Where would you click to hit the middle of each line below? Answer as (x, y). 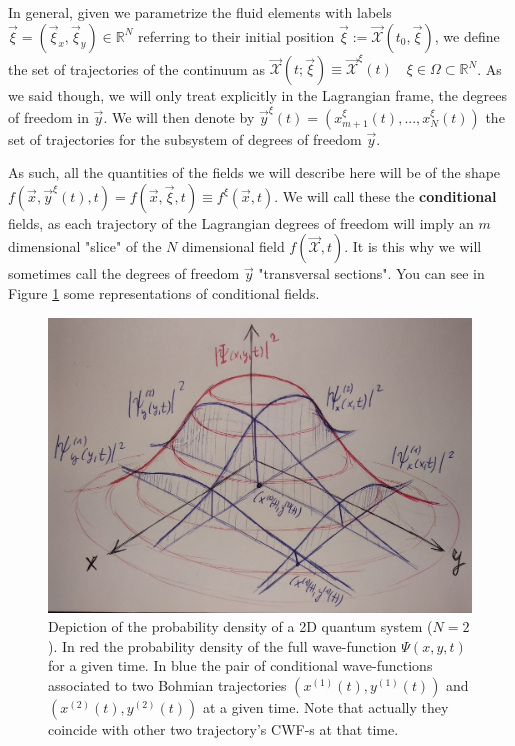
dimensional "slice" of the (85, 246)
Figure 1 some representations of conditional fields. (164, 293)
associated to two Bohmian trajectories (167, 685)
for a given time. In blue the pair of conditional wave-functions (240, 665)
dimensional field (233, 246)
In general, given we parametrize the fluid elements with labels (200, 12)
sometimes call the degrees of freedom (124, 273)
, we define (467, 35)
